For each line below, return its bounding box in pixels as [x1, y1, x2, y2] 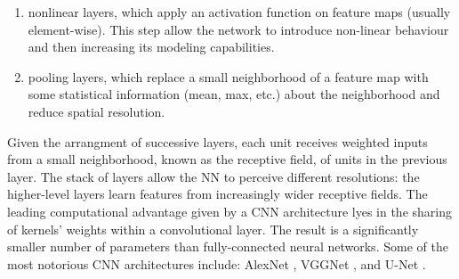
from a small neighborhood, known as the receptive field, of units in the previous [7, 150, 447, 168]
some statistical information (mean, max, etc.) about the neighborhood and [28, 85, 440, 103]
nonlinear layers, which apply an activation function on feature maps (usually [28, 3, 451, 21]
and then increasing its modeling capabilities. [28, 37, 275, 56]
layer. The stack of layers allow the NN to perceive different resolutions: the [7, 167, 420, 185]
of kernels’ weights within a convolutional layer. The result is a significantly [7, 219, 419, 238]
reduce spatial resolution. [28, 102, 165, 120]
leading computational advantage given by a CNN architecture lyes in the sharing [7, 201, 452, 220]
